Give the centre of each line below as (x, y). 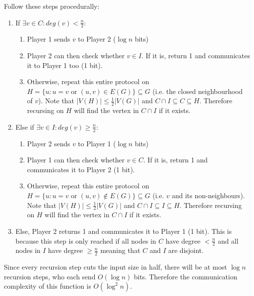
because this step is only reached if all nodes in (86, 240)
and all (228, 240)
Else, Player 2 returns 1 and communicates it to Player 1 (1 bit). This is (124, 231)
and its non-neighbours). (208, 195)
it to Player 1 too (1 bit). (65, 65)
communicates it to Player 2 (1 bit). (81, 169)
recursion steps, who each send (50, 276)
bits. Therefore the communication (185, 276)
